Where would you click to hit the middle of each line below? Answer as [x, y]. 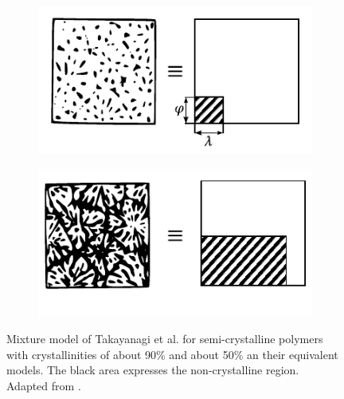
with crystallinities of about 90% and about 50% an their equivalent [172, 354]
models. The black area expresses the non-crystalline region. [153, 370]
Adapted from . [44, 385]
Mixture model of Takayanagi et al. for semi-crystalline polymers [165, 339]
